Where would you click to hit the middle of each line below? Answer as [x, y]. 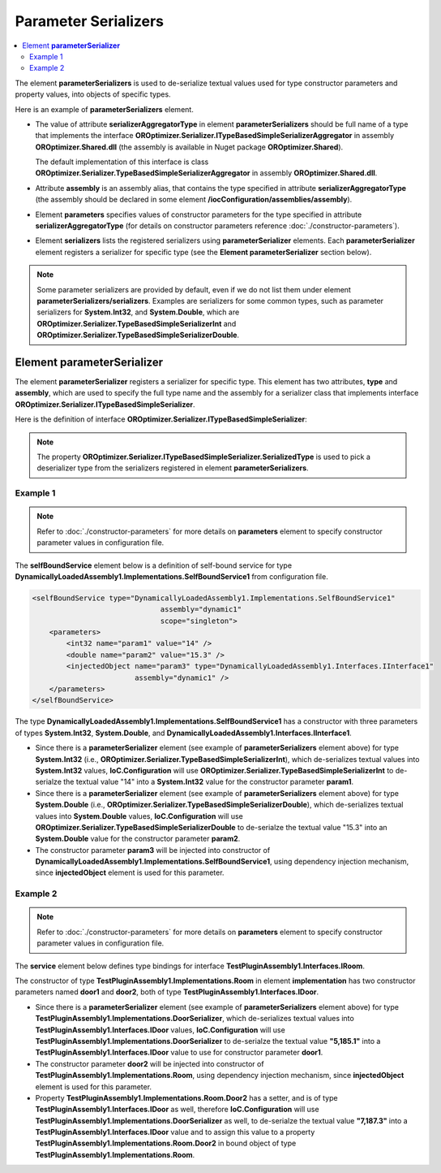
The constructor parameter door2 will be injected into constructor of [150, 1063]
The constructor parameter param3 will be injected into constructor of [153, 850]
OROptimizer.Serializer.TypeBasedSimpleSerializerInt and [137, 323]
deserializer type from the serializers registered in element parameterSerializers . [173, 468]
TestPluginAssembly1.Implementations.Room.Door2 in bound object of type [166, 1143]
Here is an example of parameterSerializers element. [104, 109]
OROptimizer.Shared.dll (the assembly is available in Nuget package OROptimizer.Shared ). [189, 147]
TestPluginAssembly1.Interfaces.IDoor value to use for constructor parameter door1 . [179, 1053]
